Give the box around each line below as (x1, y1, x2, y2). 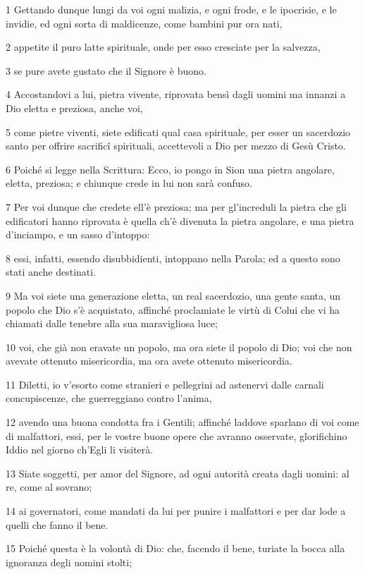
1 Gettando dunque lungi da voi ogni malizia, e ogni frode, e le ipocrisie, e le (6, 2, 337, 16)
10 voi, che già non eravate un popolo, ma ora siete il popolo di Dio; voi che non (6, 339, 352, 354)
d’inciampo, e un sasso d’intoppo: (6, 227, 150, 242)
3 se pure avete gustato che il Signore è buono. (6, 63, 206, 78)
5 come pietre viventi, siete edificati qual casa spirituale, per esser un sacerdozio (6, 124, 351, 139)
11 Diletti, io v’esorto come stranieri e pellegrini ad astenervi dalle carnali (6, 377, 324, 391)
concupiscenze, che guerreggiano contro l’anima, (6, 391, 212, 405)
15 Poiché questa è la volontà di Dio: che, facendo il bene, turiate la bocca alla (6, 541, 345, 556)
